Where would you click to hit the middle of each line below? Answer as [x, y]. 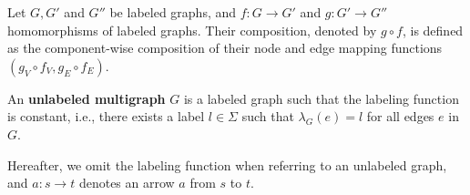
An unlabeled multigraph [87, 98]
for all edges [400, 116]
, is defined [433, 30]
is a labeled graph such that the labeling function [321, 98]
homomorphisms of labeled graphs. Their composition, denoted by [192, 30]
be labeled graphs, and [173, 12]
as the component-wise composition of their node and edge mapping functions [225, 48]
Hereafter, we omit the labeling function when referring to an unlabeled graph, [227, 164]
